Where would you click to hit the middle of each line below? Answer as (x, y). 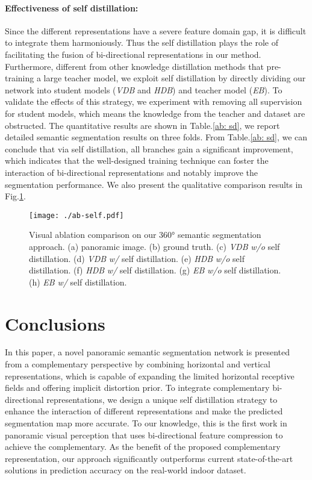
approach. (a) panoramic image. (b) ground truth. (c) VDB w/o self (154, 246)
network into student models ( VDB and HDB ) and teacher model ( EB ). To (144, 89)
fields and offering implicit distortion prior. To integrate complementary (137, 388)
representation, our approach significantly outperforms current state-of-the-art (149, 458)
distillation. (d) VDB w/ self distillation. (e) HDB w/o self (137, 258)
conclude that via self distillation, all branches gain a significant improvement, (149, 148)
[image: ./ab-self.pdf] (76, 215)
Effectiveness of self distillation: (72, 8)
